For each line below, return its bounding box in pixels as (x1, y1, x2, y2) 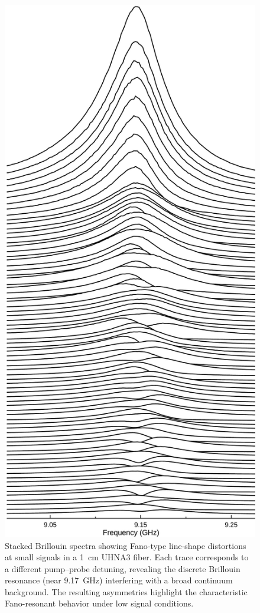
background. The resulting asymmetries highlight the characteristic (5, 585, 248, 598)
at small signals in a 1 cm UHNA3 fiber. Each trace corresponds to (5, 551, 249, 563)
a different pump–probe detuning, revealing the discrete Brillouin (5, 562, 240, 575)
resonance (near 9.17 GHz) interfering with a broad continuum (5, 574, 233, 586)
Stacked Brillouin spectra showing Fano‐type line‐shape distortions (5, 539, 246, 551)
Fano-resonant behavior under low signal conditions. (5, 597, 194, 609)
